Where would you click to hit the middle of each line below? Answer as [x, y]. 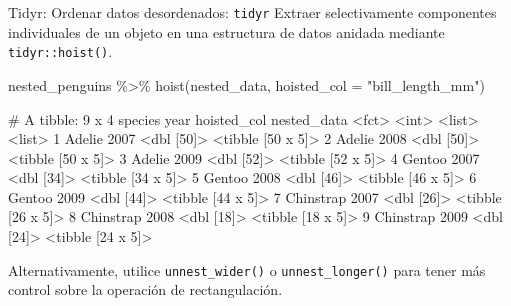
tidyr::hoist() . [60, 51]
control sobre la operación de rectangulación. [145, 289]
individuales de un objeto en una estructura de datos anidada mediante [226, 31]
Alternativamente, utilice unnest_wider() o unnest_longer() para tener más [247, 269]
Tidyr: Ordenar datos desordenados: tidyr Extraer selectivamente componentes [252, 12]
